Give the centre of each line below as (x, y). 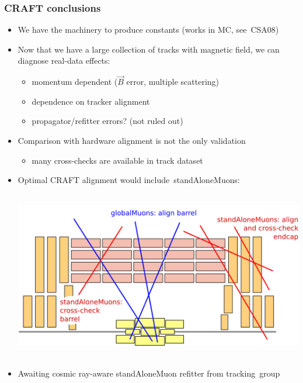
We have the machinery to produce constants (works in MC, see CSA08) (148, 30)
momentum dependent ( (75, 82)
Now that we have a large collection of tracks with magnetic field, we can (149, 49)
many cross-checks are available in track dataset (117, 160)
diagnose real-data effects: (64, 61)
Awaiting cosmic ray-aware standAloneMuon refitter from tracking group (149, 373)
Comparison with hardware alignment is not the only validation (132, 140)
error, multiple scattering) (173, 82)
